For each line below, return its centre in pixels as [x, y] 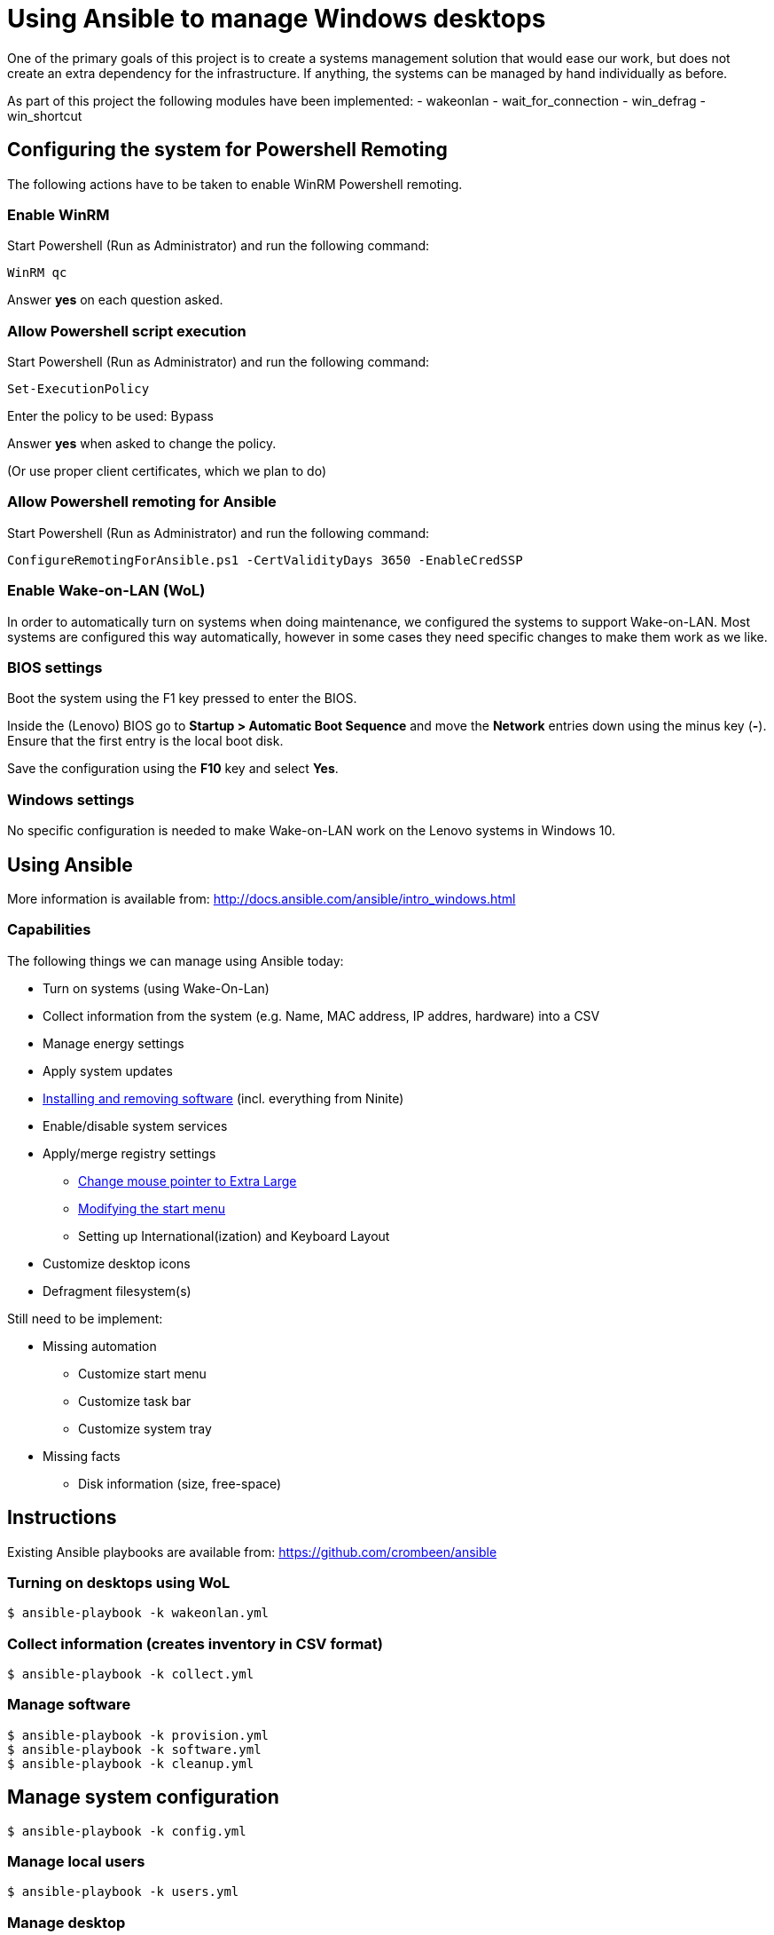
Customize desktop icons [117, 1263]
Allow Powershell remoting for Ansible [142, 502]
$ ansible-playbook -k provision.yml [138, 1735]
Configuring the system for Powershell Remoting [227, 150]
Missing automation [100, 1346]
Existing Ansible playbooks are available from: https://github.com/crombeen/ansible [252, 1552]
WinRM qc [37, 273]
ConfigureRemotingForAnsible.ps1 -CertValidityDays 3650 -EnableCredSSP [265, 560]
